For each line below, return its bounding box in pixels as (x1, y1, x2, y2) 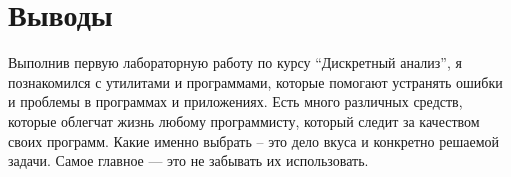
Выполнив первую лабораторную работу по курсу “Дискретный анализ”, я (8, 52, 462, 73)
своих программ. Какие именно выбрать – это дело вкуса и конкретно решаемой (8, 130, 500, 151)
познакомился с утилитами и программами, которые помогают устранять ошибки (8, 71, 503, 92)
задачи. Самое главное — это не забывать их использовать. (8, 150, 369, 171)
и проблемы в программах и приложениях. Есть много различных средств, (8, 91, 463, 112)
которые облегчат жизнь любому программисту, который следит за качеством (8, 110, 480, 131)
